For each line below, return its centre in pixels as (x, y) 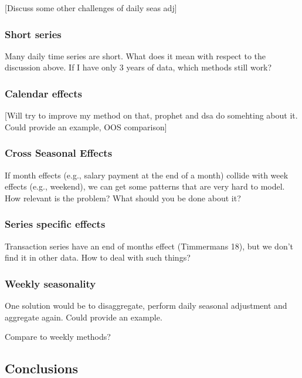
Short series (33, 34)
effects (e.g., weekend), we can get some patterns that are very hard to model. (145, 186)
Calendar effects (43, 93)
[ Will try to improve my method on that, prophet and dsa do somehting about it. (151, 115)
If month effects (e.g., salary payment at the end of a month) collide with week (147, 175)
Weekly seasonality (50, 283)
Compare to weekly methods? (58, 337)
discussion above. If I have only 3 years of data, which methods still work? (138, 67)
